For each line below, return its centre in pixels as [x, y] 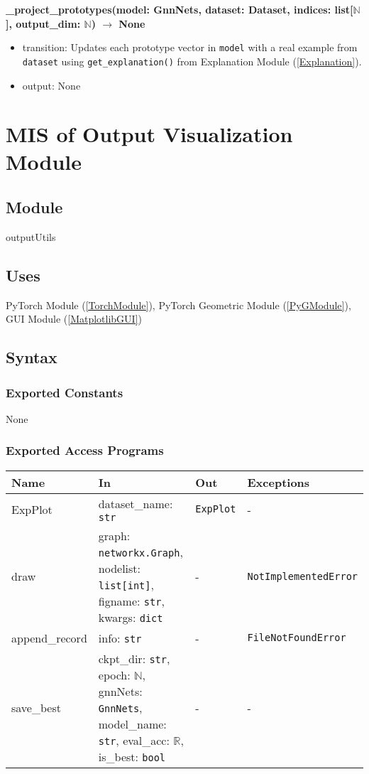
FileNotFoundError [297, 638]
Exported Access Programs [85, 450]
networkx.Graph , [141, 552]
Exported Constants [65, 392]
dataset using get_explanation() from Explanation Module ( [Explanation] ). [192, 61]
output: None [51, 85]
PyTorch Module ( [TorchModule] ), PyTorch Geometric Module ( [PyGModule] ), [178, 305]
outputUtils [31, 236]
